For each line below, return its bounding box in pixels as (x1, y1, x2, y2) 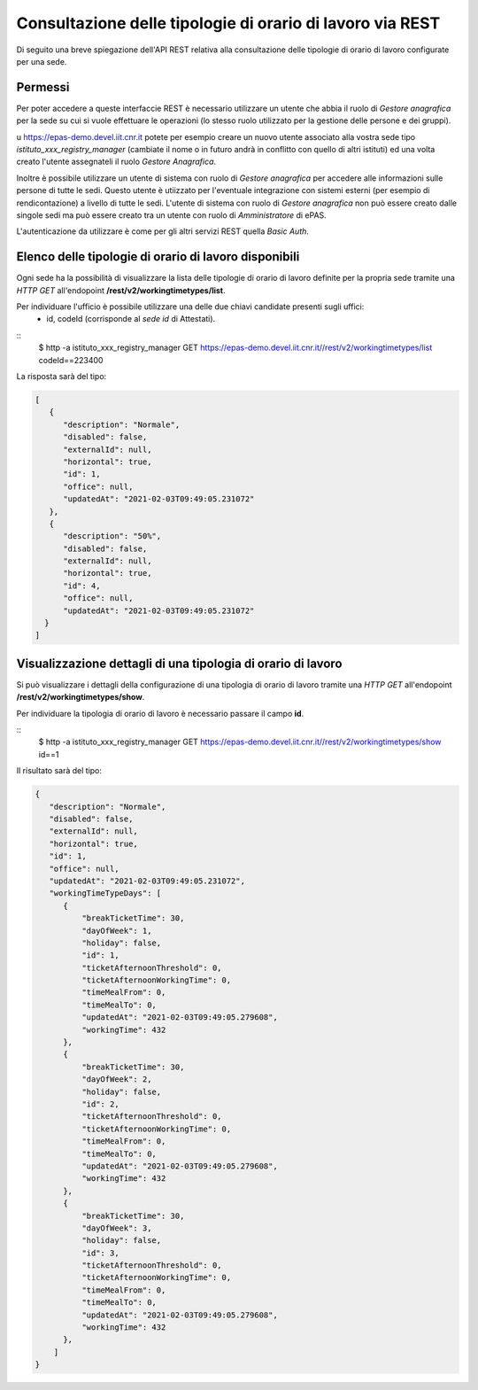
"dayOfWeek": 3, (81, 1223, 152, 1233)
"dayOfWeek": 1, (81, 926, 152, 936)
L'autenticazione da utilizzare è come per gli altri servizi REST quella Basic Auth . (16, 226, 310, 237)
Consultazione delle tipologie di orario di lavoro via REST (16, 13, 441, 33)
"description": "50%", (63, 532, 162, 541)
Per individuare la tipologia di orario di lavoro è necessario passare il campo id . (16, 708, 305, 718)
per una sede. (16, 56, 67, 66)
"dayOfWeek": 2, (81, 1075, 152, 1084)
